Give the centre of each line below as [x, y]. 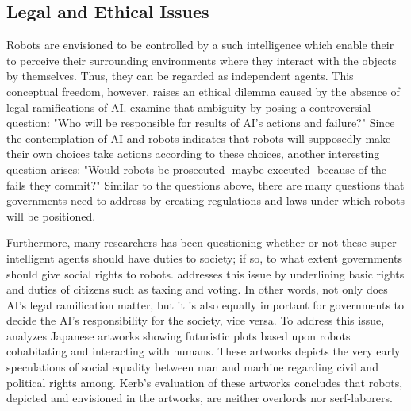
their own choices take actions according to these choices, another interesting [193, 154]
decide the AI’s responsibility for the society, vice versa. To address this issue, [196, 320]
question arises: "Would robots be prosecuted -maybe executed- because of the [197, 169]
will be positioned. [51, 215]
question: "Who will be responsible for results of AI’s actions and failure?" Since [201, 123]
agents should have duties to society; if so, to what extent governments [230, 257]
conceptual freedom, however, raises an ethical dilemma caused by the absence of [203, 91]
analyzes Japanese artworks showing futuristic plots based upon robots [179, 335]
